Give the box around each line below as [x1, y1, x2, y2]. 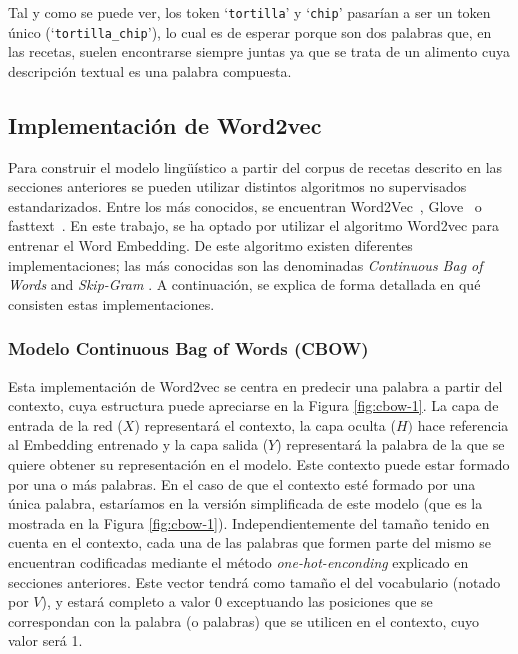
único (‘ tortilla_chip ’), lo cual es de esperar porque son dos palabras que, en [8, 21, 492, 42]
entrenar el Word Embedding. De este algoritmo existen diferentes [8, 235, 413, 256]
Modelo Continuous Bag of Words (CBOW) [8, 336, 369, 361]
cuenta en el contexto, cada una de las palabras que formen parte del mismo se [8, 532, 491, 553]
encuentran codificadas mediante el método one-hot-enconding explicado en [8, 552, 469, 573]
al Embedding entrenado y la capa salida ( [8, 434, 269, 455]
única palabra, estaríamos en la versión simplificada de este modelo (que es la [8, 493, 483, 514]
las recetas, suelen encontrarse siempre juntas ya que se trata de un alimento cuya [8, 41, 510, 62]
